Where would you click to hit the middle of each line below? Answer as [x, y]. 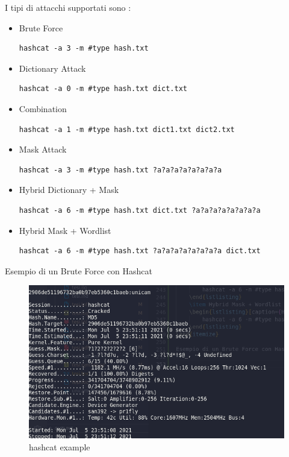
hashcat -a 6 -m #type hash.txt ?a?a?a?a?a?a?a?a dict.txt [140, 251]
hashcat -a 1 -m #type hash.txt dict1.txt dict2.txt [127, 129]
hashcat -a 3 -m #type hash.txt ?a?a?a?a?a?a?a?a [120, 170]
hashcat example [60, 446]
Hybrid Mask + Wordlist [65, 230]
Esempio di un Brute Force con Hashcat [79, 270]
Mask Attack [43, 149]
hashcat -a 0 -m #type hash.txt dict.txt [103, 89]
